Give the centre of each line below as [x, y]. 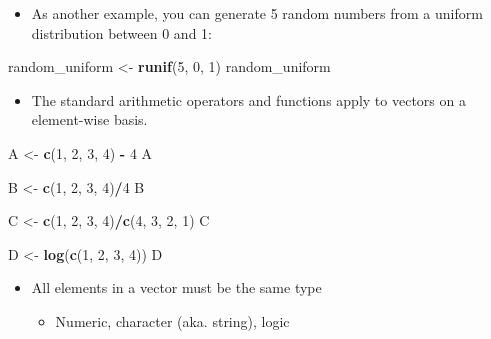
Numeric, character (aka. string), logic [172, 320]
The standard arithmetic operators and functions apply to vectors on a [248, 99]
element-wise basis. [89, 119]
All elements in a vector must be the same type [176, 287]
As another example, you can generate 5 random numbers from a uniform [257, 13]
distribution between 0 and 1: [121, 32]
